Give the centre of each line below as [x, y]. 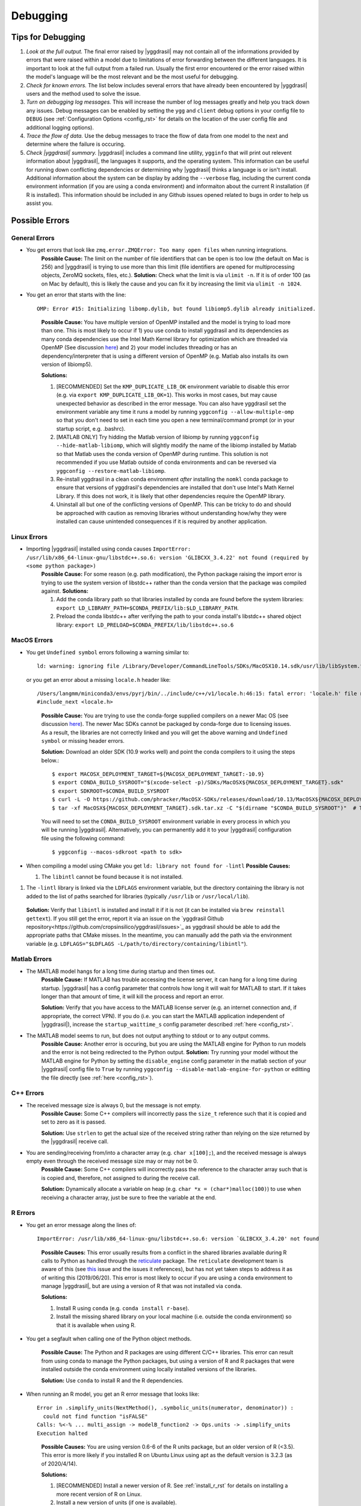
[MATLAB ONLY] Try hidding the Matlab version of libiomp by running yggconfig [157, 437]
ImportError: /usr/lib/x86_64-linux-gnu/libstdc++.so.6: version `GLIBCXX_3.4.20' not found [178, 1239]
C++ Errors [28, 1093]
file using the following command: [83, 838]
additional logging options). [60, 127]
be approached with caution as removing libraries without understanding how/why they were [171, 513]
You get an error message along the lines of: [81, 1225]
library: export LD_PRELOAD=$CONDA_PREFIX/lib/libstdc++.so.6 [145, 625]
